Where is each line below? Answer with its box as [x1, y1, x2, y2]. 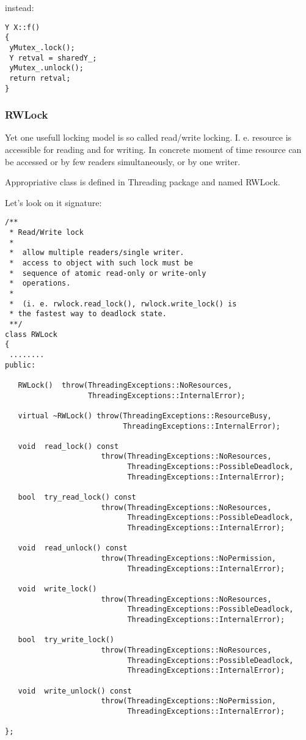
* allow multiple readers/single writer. [9, 248, 184, 257]
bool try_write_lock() [18, 635, 114, 645]
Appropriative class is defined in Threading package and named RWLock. [5, 176, 280, 188]
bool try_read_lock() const [18, 493, 136, 502]
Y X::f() [5, 23, 40, 32]
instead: [5, 1, 34, 13]
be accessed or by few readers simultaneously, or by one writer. [5, 155, 241, 168]
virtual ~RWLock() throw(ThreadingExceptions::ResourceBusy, [18, 411, 272, 420]
